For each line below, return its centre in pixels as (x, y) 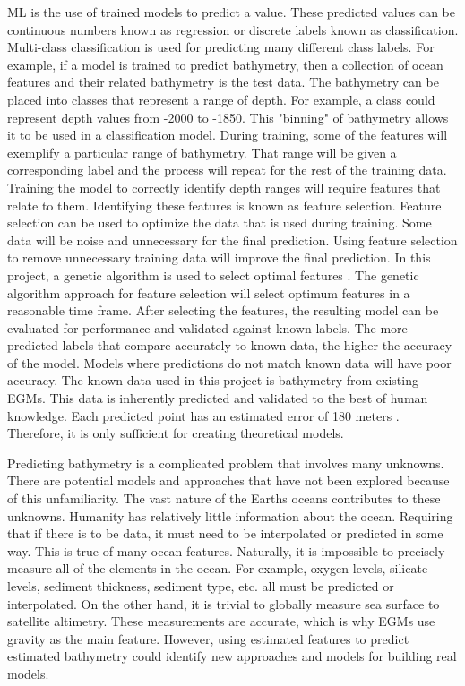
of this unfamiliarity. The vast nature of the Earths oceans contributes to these (224, 498)
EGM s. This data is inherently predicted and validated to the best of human (218, 398)
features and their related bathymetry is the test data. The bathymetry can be (223, 82)
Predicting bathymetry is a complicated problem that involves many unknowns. (226, 463)
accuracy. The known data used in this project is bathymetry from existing (213, 380)
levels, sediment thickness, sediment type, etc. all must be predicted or (201, 586)
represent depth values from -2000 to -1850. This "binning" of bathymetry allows (228, 117)
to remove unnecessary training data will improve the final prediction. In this (219, 257)
